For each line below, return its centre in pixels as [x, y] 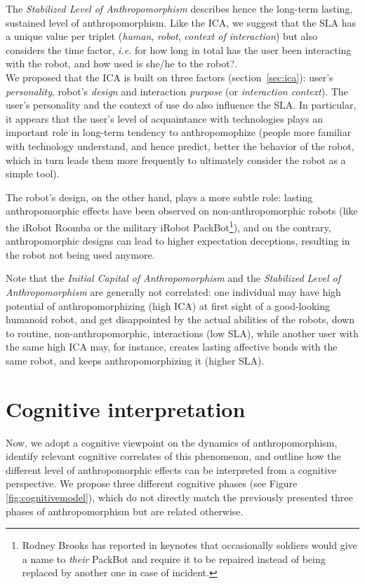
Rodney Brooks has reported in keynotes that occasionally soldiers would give [190, 545]
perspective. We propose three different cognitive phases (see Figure [152, 483]
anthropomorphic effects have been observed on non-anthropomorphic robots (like [182, 211]
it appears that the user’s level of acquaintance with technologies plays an [164, 118]
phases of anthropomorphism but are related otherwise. [125, 511]
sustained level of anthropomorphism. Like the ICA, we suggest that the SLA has [181, 22]
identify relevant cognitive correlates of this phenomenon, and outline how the [173, 456]
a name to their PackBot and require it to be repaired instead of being [174, 558]
